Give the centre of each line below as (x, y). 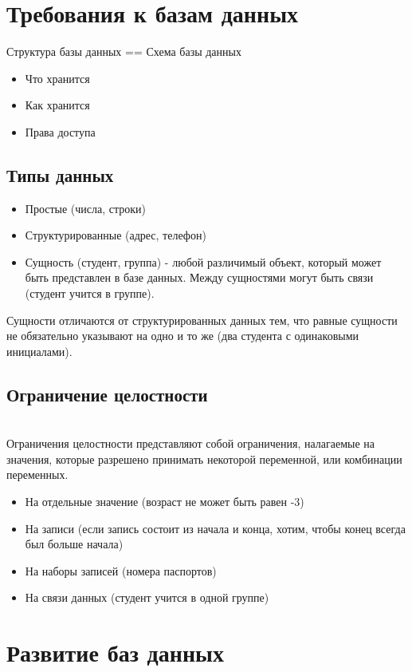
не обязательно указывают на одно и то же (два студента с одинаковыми (182, 336)
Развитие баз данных (115, 652)
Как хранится (57, 105)
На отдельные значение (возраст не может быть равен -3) (165, 502)
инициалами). (39, 351)
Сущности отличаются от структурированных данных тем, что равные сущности (202, 320)
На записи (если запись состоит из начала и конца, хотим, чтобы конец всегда (215, 528)
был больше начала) (74, 544)
